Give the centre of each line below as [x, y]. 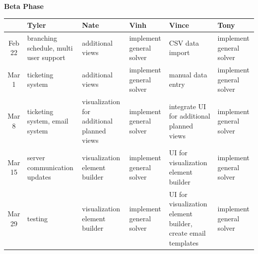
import [179, 52]
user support [46, 57]
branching [42, 37]
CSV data [184, 42]
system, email [48, 121]
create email [187, 233]
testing [37, 218]
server [36, 158]
